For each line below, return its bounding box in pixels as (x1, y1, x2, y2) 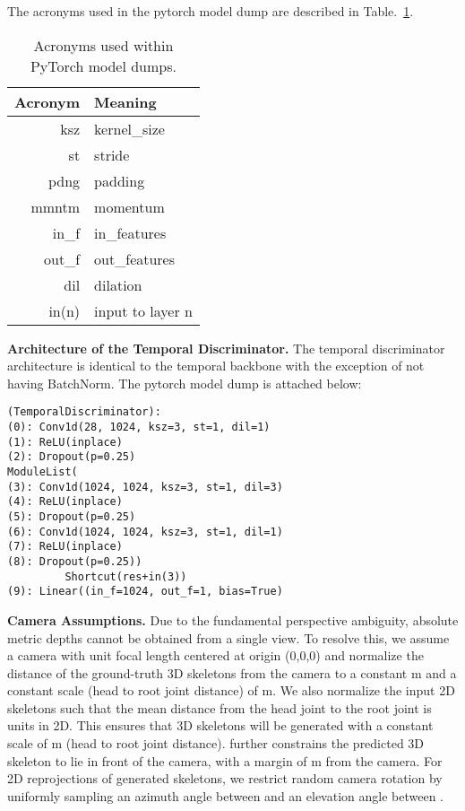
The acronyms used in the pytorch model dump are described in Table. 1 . (7, 2, 414, 20)
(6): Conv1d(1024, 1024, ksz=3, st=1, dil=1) (7, 525, 283, 538)
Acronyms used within (33, 34, 174, 56)
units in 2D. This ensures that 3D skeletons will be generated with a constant (7, 716, 434, 735)
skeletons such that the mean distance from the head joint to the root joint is (7, 698, 432, 717)
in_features (94, 222, 167, 243)
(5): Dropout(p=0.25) (7, 510, 136, 523)
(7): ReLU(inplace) (7, 540, 123, 554)
